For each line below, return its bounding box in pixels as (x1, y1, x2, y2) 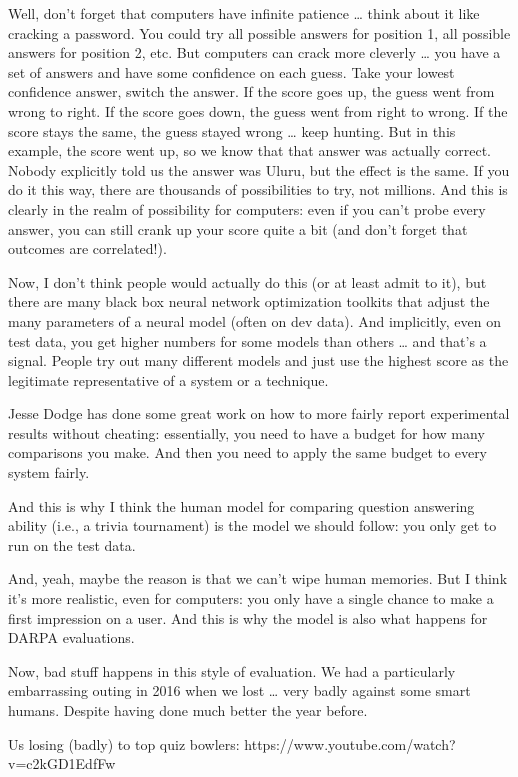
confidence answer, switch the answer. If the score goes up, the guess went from (8, 81, 495, 102)
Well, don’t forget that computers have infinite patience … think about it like (8, 3, 480, 23)
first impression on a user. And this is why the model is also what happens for (8, 607, 488, 628)
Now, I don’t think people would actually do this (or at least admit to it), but (8, 271, 487, 292)
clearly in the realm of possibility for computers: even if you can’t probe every (8, 198, 486, 219)
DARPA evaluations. (8, 627, 135, 648)
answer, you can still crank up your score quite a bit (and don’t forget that (8, 218, 468, 239)
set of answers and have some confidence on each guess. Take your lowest (8, 61, 455, 82)
